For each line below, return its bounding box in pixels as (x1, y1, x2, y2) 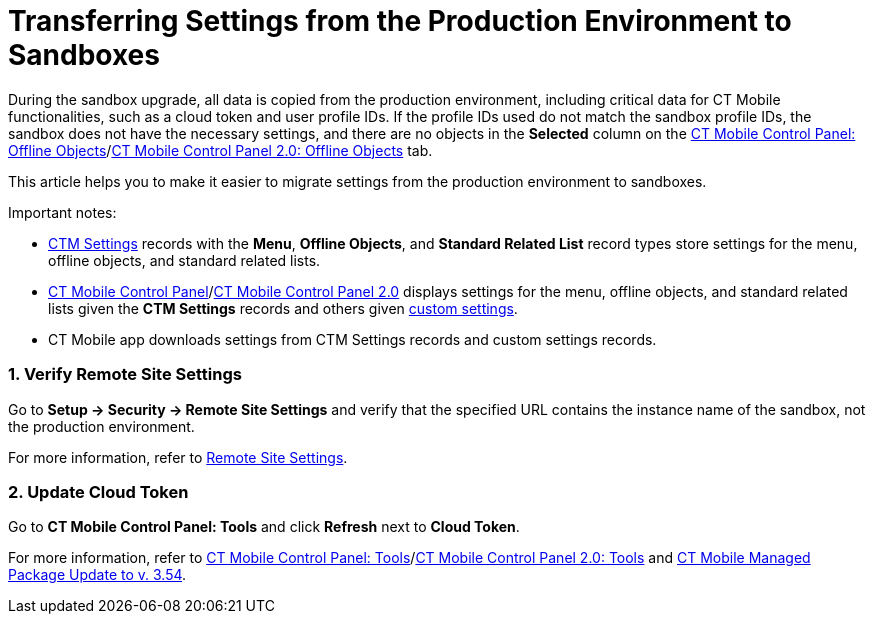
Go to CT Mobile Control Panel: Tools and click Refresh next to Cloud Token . (8, 518, 520, 536)
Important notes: (8, 203, 117, 221)
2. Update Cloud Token (8, 481, 189, 502)
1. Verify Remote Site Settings (8, 364, 242, 385)
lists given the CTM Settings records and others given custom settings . (48, 299, 518, 317)
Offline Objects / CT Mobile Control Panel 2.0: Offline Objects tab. (8, 141, 433, 159)
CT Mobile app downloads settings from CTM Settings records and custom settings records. (48, 330, 657, 348)
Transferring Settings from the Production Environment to (8, 4, 792, 38)
